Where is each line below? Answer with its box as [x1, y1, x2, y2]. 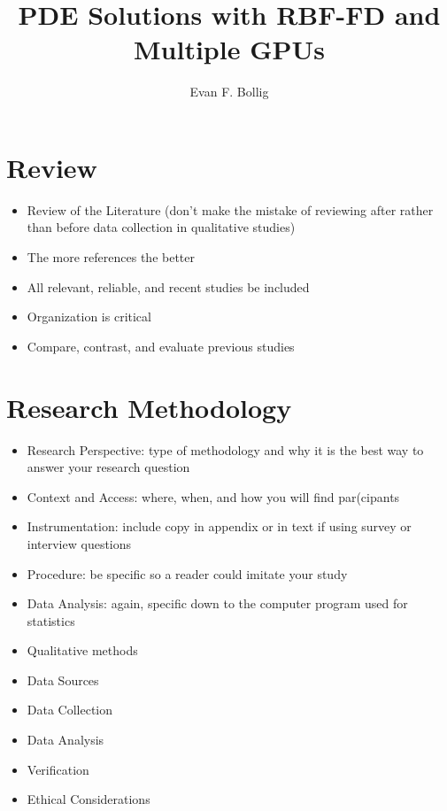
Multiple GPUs [134, 31, 325, 67]
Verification [27, 760, 89, 778]
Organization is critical [27, 307, 151, 326]
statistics [27, 611, 75, 629]
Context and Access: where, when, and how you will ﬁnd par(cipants [27, 487, 400, 506]
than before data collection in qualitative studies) [27, 218, 296, 236]
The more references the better [27, 248, 195, 266]
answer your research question [27, 458, 190, 476]
